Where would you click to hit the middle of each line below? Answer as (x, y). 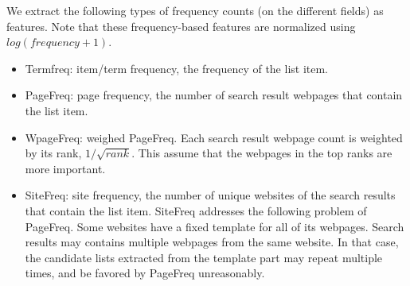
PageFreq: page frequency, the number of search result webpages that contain (214, 95)
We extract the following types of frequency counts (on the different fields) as (195, 10)
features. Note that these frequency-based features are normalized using (181, 26)
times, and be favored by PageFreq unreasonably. (145, 273)
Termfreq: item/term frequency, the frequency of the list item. (177, 68)
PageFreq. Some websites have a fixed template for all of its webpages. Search (215, 226)
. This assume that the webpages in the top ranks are (262, 153)
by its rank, (53, 153)
